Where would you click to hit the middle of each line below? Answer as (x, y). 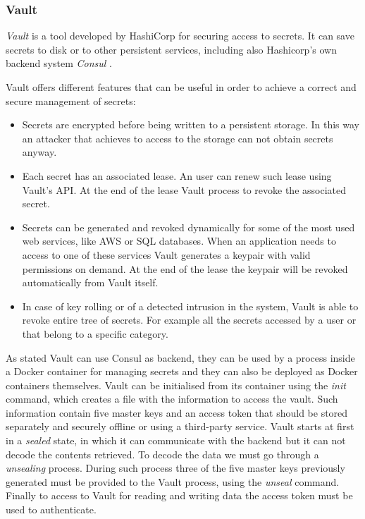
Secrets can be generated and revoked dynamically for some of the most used (188, 227)
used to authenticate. (51, 509)
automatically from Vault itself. (90, 282)
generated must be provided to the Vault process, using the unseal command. (173, 481)
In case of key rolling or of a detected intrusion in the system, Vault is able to (190, 306)
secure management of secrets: (71, 100)
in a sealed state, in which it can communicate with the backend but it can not (176, 440)
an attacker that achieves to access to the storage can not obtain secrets (178, 138)
